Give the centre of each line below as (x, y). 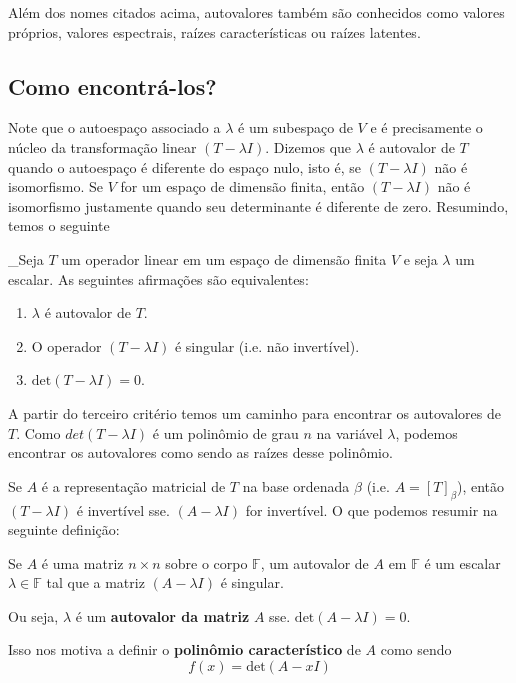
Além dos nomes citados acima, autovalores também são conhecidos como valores (256, 12)
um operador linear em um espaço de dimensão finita (224, 258)
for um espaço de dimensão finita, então (242, 186)
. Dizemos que (308, 146)
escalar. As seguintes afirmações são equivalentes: (158, 278)
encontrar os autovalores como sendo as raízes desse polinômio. (200, 452)
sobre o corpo (206, 562)
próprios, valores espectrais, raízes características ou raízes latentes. (214, 31)
